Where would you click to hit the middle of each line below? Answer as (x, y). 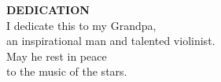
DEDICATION (48, 9)
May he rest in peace (57, 56)
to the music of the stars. (67, 71)
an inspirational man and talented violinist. (111, 41)
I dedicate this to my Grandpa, (81, 25)
